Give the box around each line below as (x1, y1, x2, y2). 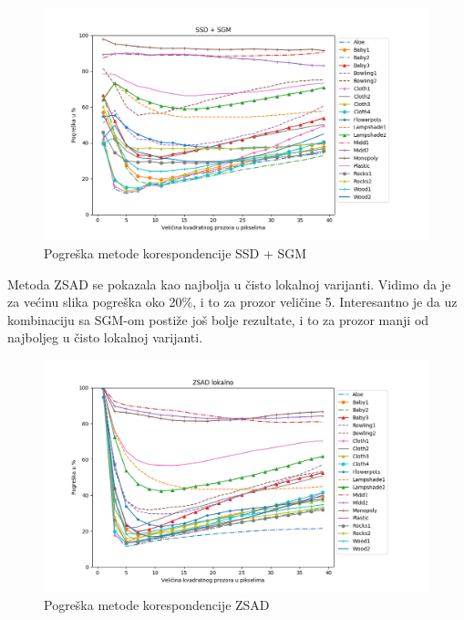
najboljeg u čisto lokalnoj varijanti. (7, 328, 203, 347)
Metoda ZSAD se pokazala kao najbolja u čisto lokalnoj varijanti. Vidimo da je (7, 274, 451, 293)
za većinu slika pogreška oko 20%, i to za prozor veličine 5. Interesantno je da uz (7, 292, 458, 311)
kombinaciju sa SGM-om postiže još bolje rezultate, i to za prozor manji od (7, 310, 429, 329)
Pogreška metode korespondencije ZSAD (44, 595, 270, 615)
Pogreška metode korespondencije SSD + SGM (44, 244, 307, 263)
